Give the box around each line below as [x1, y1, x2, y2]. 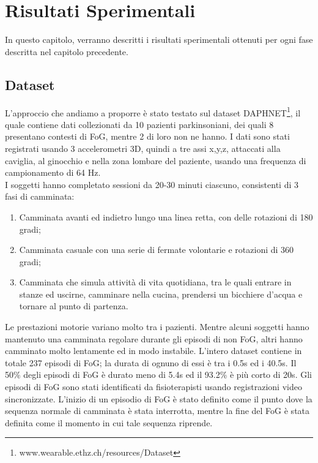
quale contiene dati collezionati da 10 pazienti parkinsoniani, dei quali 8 [5, 118, 274, 130]
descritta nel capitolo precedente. [5, 45, 128, 58]
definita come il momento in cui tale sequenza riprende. [5, 416, 213, 429]
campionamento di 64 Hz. [5, 166, 101, 179]
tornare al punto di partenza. [19, 299, 128, 312]
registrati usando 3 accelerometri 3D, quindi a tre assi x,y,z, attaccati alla [5, 141, 281, 154]
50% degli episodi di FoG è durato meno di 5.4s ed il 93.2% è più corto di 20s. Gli [5, 368, 312, 381]
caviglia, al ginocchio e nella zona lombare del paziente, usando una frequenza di [5, 154, 306, 167]
